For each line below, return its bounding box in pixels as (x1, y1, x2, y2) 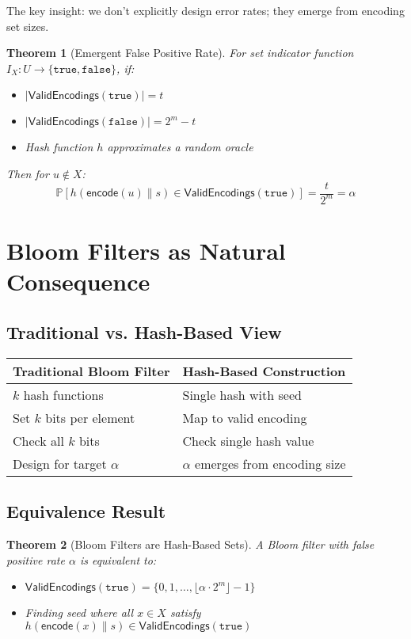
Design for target (13, 454, 107, 473)
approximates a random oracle (107, 139, 253, 155)
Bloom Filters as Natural (6, 234, 286, 267)
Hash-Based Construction (182, 361, 346, 380)
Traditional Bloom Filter (13, 361, 170, 380)
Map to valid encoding (182, 408, 307, 427)
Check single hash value (182, 431, 314, 450)
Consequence (6, 265, 150, 298)
